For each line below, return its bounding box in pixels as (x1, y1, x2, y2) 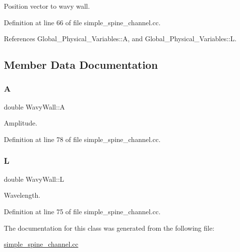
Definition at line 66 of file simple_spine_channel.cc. (4, 17, 161, 27)
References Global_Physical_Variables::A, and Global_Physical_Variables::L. (4, 33, 237, 44)
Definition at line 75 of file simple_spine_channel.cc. (4, 206, 161, 216)
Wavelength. (4, 190, 41, 200)
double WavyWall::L (4, 173, 64, 184)
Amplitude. (4, 118, 37, 128)
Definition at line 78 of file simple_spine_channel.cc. (4, 134, 161, 144)
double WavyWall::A (4, 101, 65, 111)
